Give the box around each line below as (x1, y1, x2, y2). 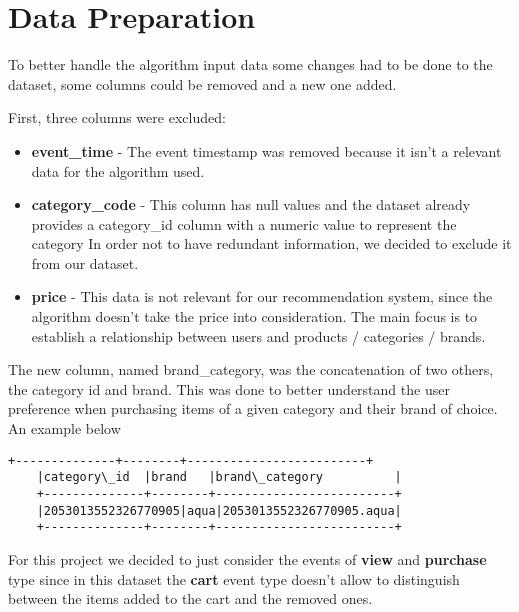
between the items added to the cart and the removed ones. (8, 588, 373, 609)
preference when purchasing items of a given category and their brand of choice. (8, 398, 498, 419)
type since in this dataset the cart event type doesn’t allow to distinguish (8, 568, 460, 589)
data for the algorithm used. (31, 160, 205, 181)
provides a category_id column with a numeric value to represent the (31, 213, 457, 234)
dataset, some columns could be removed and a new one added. (8, 73, 397, 94)
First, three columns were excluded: (8, 107, 226, 128)
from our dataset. (31, 252, 139, 273)
